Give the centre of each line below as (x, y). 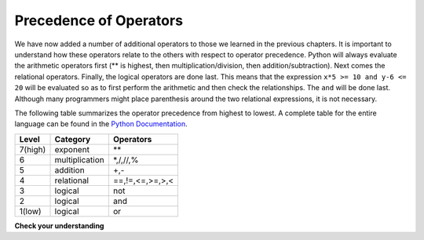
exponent (72, 149)
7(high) (33, 149)
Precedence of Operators (99, 20)
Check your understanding (59, 225)
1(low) (31, 211)
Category (73, 139)
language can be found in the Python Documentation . (101, 124)
